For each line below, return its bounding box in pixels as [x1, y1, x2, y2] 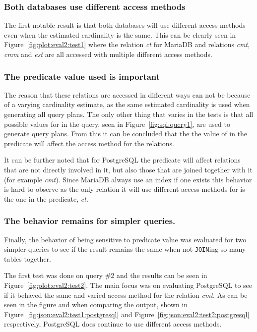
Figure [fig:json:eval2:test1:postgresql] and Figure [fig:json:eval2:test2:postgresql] [4, 309, 250, 319]
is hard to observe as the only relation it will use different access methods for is [4, 184, 245, 194]
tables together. [4, 253, 52, 264]
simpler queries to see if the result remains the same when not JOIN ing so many [4, 244, 246, 254]
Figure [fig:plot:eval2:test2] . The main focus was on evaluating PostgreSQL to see [4, 280, 253, 290]
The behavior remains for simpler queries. [4, 215, 176, 227]
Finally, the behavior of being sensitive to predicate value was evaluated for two [4, 234, 247, 244]
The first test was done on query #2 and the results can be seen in [4, 270, 207, 280]
